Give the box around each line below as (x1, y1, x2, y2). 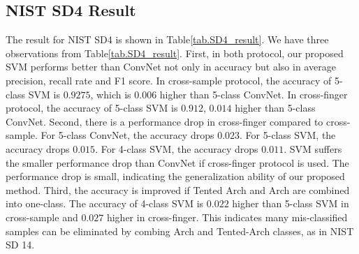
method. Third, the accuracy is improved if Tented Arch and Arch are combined (6, 182, 350, 197)
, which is (90, 87, 131, 101)
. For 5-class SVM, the (240, 128, 336, 142)
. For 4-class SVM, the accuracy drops (95, 141, 258, 156)
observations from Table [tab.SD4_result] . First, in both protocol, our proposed (6, 45, 344, 60)
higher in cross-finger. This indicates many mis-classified (106, 209, 348, 224)
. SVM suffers (284, 141, 342, 156)
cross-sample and (6, 209, 78, 224)
